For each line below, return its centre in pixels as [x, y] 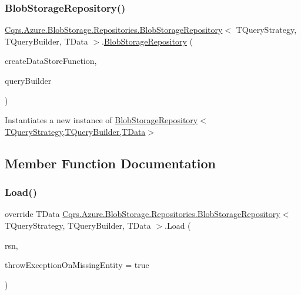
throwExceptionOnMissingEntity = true [77, 265]
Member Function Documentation [111, 163]
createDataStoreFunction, [51, 61]
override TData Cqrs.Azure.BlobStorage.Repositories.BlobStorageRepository [143, 214]
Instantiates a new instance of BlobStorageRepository [101, 120]
